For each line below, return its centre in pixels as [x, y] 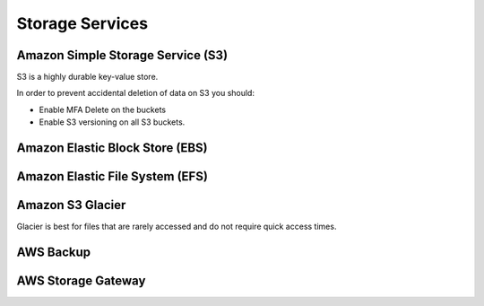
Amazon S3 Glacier [71, 205]
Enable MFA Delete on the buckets [102, 109]
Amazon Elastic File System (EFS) [112, 176]
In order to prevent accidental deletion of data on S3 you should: [136, 93]
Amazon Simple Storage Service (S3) [122, 55]
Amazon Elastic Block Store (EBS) [112, 148]
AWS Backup [54, 252]
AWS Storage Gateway [81, 281]
